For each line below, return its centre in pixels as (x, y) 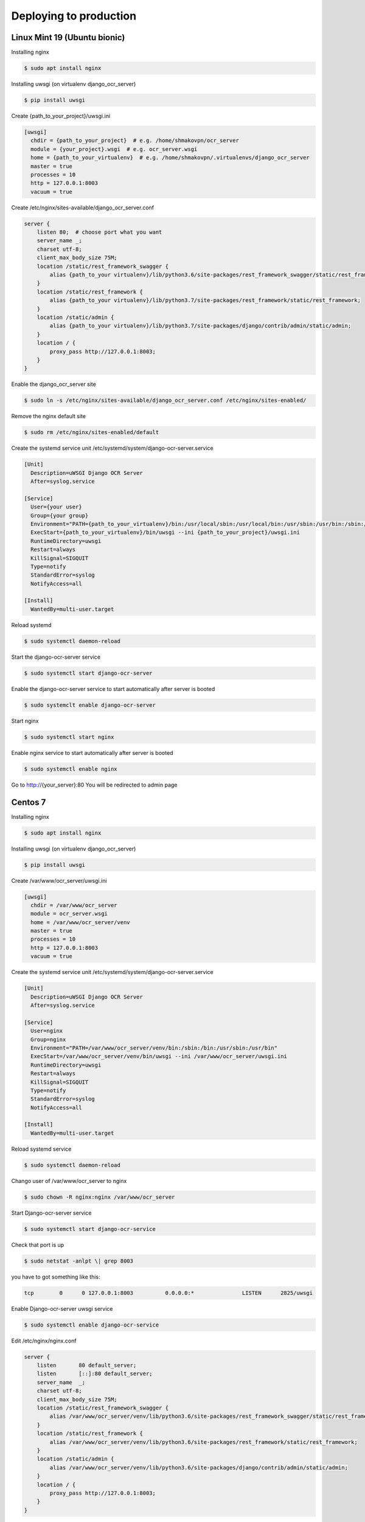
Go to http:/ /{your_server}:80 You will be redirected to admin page (94, 785)
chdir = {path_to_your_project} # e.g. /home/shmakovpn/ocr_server (135, 141)
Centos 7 (29, 802)
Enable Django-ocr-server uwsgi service (62, 1308)
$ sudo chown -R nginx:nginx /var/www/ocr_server (99, 1197)
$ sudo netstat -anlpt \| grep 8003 (79, 1261)
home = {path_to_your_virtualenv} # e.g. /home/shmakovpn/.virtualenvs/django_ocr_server (170, 158)
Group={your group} (60, 515)
